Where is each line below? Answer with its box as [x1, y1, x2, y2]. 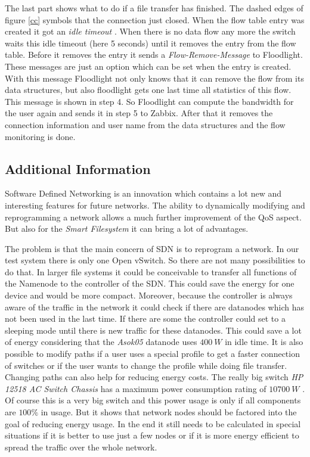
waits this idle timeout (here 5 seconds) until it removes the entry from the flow [5, 36, 296, 49]
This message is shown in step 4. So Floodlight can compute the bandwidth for [5, 95, 294, 107]
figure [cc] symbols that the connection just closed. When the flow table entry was [5, 13, 305, 26]
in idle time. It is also [225, 335, 303, 348]
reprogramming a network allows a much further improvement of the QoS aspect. [5, 210, 302, 223]
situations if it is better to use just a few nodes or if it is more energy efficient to [5, 429, 299, 442]
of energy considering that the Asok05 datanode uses [5, 335, 197, 348]
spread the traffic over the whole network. [5, 440, 157, 453]
